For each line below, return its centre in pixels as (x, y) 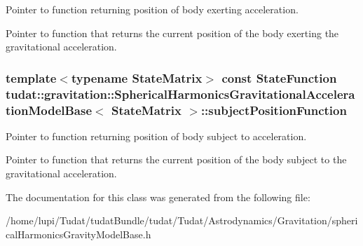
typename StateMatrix (137, 77)
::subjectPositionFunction (274, 110)
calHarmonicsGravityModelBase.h (78, 234)
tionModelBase (49, 110)
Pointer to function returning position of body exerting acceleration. (152, 9)
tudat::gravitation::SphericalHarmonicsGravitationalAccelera (180, 94)
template (31, 77)
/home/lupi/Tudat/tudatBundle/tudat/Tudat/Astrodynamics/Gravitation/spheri (182, 220)
